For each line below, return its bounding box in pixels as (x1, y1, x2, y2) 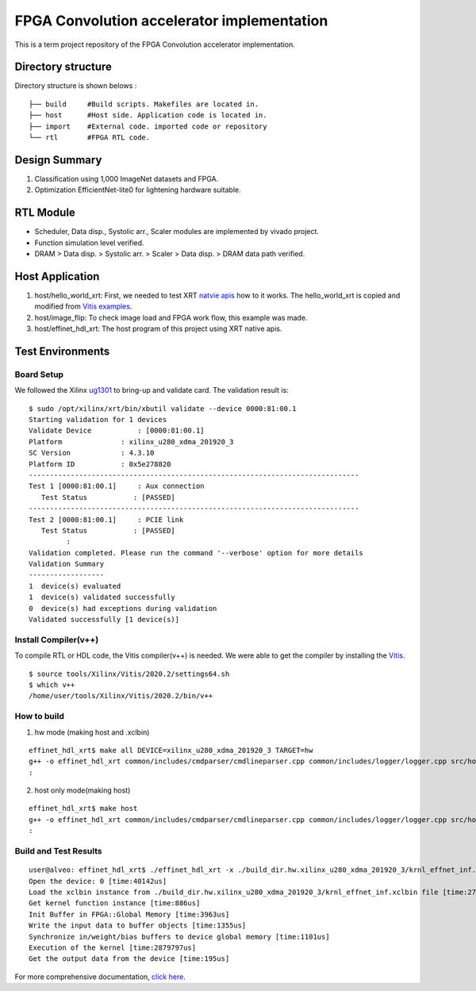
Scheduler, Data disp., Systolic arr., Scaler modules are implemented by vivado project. (34, 227, 319, 236)
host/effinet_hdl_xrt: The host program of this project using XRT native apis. (34, 324, 282, 333)
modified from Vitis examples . (34, 302, 132, 311)
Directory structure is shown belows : (14, 81, 137, 90)
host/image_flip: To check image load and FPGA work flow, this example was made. (34, 313, 308, 322)
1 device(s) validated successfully (29, 593, 176, 602)
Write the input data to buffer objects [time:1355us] (29, 921, 247, 930)
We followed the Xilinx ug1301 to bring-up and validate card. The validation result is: (14, 386, 289, 395)
